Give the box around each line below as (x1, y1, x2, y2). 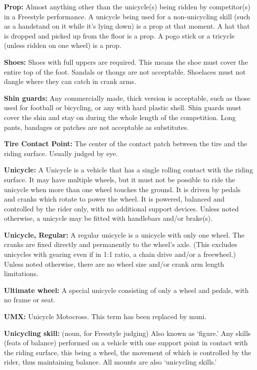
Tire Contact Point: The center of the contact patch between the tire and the (4, 138, 247, 149)
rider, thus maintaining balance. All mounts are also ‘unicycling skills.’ (4, 357, 217, 367)
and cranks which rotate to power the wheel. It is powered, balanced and (4, 194, 225, 204)
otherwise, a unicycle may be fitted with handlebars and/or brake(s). (4, 213, 213, 223)
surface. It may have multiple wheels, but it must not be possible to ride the (4, 174, 235, 184)
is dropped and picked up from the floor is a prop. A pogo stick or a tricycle (4, 30, 235, 41)
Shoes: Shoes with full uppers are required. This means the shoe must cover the (4, 56, 248, 67)
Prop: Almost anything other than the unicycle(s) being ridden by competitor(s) (4, 1, 251, 11)
